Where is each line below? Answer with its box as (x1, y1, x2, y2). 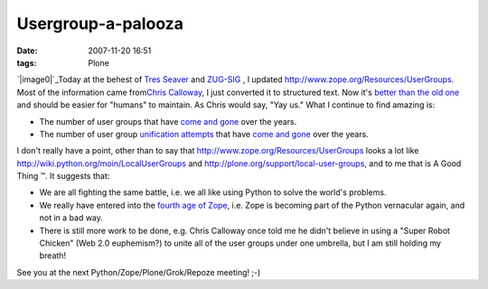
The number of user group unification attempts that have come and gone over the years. (39, 128, 370, 139)
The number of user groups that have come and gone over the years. (39, 116, 297, 126)
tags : (16, 57, 37, 68)
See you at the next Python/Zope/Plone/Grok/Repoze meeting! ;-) (16, 266, 261, 277)
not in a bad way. (39, 212, 104, 223)
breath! (39, 250, 67, 261)
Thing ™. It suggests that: (16, 171, 110, 182)
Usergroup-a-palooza (16, 14, 184, 33)
